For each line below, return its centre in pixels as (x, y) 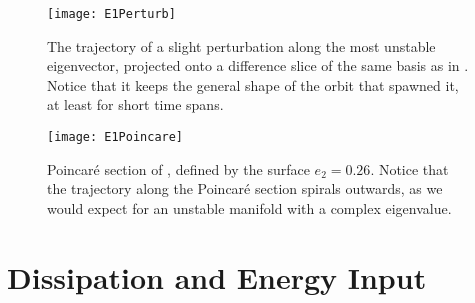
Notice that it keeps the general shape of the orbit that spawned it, (253, 84)
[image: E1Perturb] (111, 14)
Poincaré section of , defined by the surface (178, 168)
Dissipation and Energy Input (217, 276)
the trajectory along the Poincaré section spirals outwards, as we (245, 188)
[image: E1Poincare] (115, 137)
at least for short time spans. (135, 104)
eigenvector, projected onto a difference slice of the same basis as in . (258, 65)
